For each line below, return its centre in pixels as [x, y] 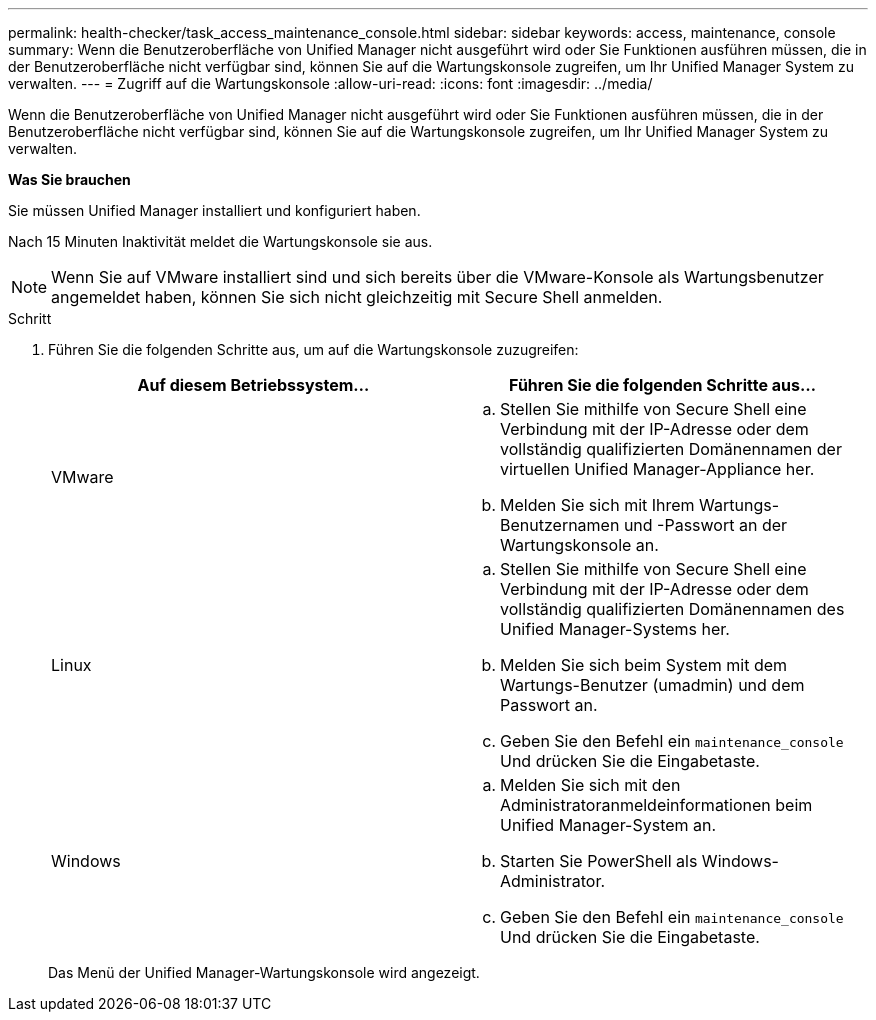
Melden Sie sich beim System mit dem [644, 665]
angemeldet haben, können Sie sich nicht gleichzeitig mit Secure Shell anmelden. [357, 297]
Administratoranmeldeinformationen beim [656, 805]
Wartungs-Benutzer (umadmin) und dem [652, 685]
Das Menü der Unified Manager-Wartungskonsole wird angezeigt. [264, 972]
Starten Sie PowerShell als [599, 861]
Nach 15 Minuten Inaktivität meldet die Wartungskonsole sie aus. [220, 241]
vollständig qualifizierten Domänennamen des [672, 609]
